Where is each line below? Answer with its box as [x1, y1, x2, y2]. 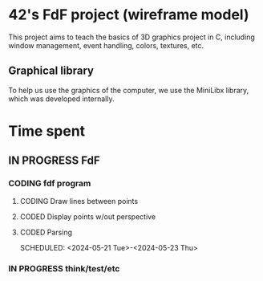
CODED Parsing [19, 227, 72, 237]
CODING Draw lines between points [19, 196, 139, 206]
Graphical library [8, 64, 95, 78]
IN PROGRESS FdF [8, 154, 100, 168]
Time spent [8, 122, 86, 140]
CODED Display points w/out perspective [19, 211, 156, 222]
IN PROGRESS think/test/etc [8, 263, 120, 274]
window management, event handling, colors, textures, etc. [8, 40, 204, 50]
